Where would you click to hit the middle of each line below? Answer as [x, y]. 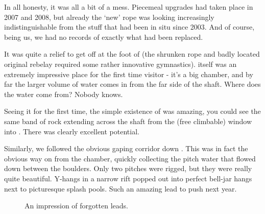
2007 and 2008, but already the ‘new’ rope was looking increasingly [109, 17]
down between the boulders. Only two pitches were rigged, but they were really [128, 168]
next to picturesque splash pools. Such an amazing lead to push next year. [121, 188]
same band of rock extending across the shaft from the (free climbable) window [128, 121]
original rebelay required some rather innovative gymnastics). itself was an [121, 64]
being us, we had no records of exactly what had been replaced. [104, 37]
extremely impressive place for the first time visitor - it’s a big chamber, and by [129, 74]
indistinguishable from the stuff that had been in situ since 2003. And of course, [129, 27]
